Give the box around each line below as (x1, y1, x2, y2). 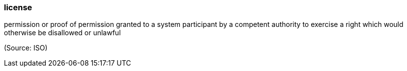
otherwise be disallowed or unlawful (4, 28, 121, 37)
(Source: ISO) (4, 44, 48, 52)
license (4, 2, 32, 12)
